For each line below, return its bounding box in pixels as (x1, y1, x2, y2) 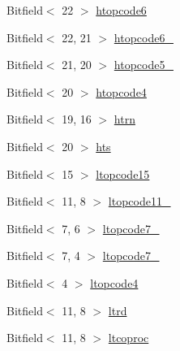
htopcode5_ (114, 56, 174, 73)
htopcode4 (96, 83, 147, 100)
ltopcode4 (90, 274, 139, 291)
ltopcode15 (96, 165, 150, 182)
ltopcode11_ (108, 193, 171, 210)
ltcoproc (108, 329, 149, 346)
